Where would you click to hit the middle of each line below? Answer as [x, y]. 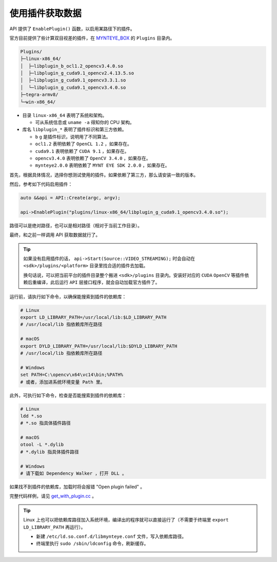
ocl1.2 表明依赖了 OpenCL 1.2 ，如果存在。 [83, 144]
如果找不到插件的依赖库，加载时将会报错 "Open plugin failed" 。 [77, 487]
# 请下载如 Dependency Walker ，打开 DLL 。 [73, 474]
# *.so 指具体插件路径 [46, 423]
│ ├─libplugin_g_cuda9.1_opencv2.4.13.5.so [77, 73]
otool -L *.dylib [42, 445]
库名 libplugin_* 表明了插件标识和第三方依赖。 [74, 129]
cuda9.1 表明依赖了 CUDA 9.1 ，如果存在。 [82, 151]
